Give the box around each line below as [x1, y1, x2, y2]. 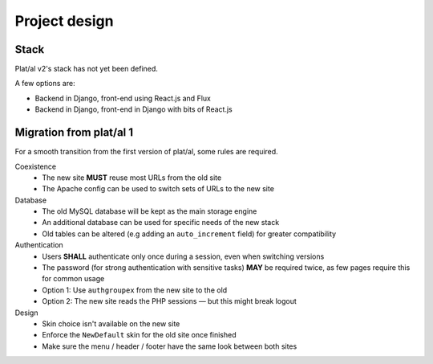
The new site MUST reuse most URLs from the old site [42, 173, 222, 182]
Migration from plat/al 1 [14, 125, 134, 140]
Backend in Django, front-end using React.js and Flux [34, 93, 212, 103]
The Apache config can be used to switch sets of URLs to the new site [42, 184, 274, 194]
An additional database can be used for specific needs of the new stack [42, 218, 280, 227]
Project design [14, 12, 114, 30]
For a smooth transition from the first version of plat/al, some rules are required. [14, 147, 278, 157]
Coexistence [14, 162, 56, 171]
